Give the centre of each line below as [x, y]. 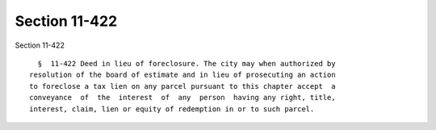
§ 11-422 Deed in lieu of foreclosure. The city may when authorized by [187, 63]
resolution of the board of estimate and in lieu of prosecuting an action [182, 75]
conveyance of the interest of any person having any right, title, [182, 98]
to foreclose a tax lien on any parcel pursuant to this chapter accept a [182, 86]
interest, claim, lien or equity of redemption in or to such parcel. [172, 109]
